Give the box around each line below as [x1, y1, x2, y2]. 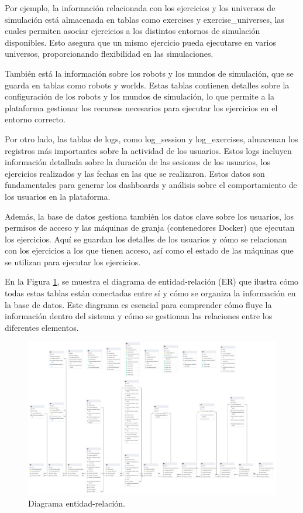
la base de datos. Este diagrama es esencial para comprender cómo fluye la [5, 298, 272, 310]
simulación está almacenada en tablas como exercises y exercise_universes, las [5, 13, 284, 25]
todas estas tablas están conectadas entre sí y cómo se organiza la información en [5, 287, 296, 299]
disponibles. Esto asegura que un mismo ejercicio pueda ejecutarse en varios [5, 36, 277, 48]
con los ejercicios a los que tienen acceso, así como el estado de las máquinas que [5, 244, 294, 256]
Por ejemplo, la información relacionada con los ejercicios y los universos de [5, 2, 276, 13]
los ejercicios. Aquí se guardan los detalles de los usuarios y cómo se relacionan [5, 232, 287, 245]
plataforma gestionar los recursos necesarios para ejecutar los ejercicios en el [5, 101, 278, 114]
